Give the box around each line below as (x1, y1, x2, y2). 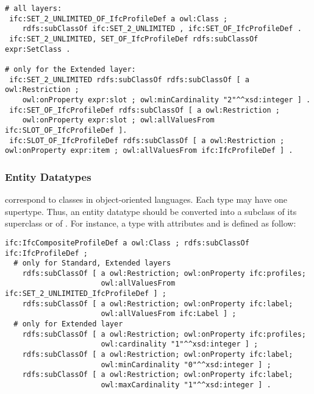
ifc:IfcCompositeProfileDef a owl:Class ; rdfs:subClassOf (5, 238, 249, 247)
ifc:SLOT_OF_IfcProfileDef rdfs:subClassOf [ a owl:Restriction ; (9, 136, 285, 145)
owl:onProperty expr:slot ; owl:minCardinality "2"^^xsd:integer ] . (22, 95, 311, 104)
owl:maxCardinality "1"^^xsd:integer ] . (101, 381, 271, 390)
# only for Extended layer (13, 320, 123, 329)
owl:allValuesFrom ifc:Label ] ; (101, 309, 237, 318)
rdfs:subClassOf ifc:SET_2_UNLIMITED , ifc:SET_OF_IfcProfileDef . (22, 24, 302, 33)
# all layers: (5, 4, 62, 13)
